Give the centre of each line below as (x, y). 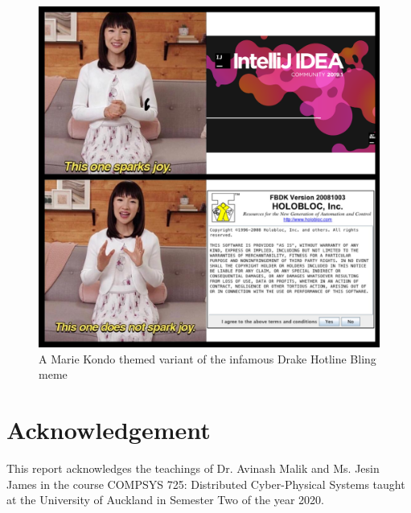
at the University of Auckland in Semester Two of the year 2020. (165, 500)
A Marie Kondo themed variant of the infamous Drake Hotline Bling (208, 358)
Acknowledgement (109, 429)
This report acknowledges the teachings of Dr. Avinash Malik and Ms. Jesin (193, 468)
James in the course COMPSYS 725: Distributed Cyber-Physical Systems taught (206, 484)
